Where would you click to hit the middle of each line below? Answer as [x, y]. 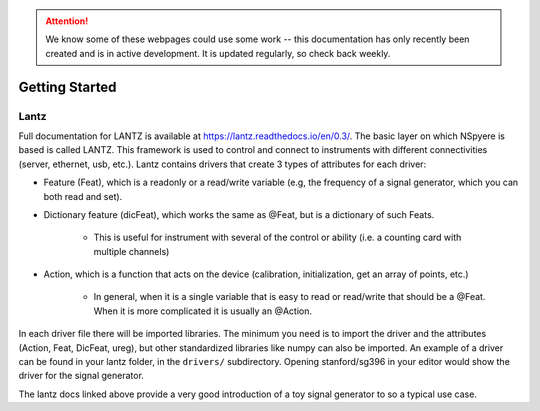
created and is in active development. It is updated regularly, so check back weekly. [218, 53]
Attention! [67, 21]
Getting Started [67, 86]
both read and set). [83, 196]
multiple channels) [131, 251]
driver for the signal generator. [81, 376]
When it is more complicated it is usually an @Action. [202, 311]
